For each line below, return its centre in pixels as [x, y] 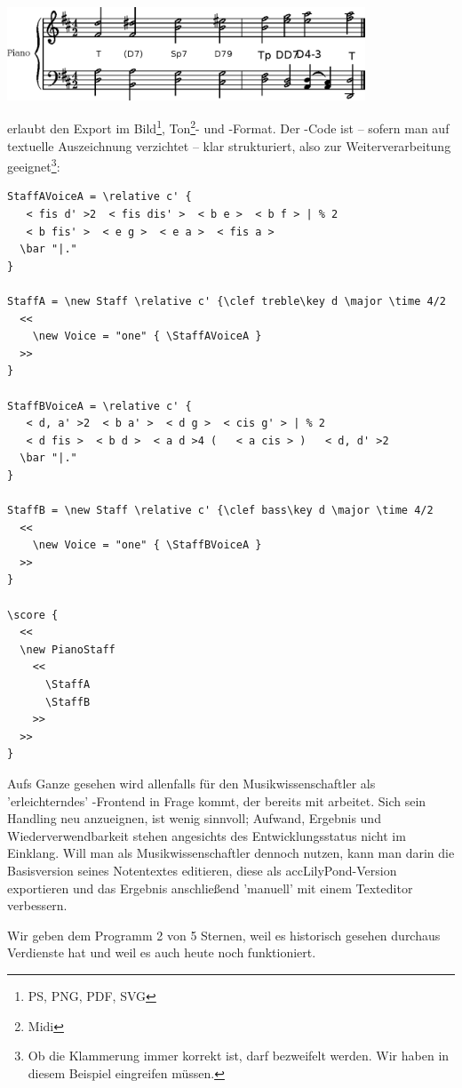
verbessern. [37, 905]
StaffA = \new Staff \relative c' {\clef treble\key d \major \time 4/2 [227, 301]
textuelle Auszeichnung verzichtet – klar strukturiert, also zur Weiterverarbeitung [229, 145]
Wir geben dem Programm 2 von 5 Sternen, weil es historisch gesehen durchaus [224, 935]
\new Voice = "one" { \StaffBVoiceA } [147, 545]
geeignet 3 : [34, 165]
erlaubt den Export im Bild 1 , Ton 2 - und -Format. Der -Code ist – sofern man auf [228, 127]
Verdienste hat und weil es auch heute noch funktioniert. [162, 952]
